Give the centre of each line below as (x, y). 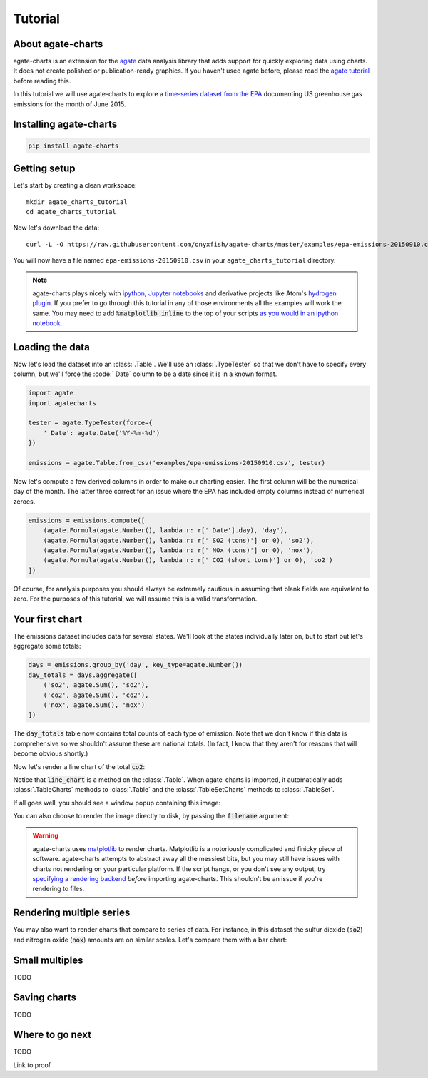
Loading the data (52, 347)
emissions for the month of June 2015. (70, 104)
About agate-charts (58, 44)
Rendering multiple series (72, 913)
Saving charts (45, 998)
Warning (45, 835)
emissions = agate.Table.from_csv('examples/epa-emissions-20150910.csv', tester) (177, 463)
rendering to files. (58, 889)
